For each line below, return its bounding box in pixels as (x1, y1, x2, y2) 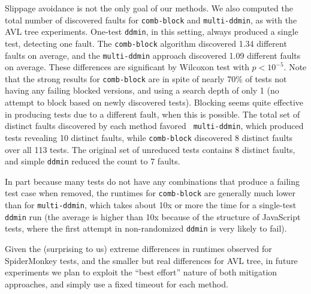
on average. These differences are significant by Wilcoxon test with (5, 61, 249, 73)
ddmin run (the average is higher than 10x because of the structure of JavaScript (5, 210, 301, 223)
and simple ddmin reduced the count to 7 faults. (5, 155, 180, 167)
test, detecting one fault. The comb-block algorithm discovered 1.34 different (5, 37, 287, 49)
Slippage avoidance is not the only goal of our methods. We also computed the (5, 2, 293, 14)
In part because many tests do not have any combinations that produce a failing (5, 175, 300, 187)
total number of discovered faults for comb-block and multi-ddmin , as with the (5, 13, 297, 26)
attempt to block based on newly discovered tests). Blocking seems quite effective (5, 96, 303, 109)
